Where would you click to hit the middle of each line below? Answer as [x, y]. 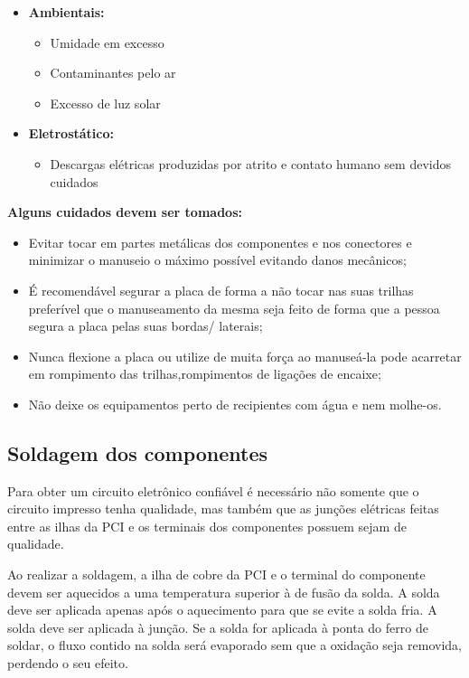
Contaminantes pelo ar [113, 73]
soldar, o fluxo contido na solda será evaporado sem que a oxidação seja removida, [234, 645]
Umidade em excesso [107, 42]
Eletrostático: [71, 133]
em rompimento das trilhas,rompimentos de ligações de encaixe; [205, 374]
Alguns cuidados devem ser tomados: [125, 212]
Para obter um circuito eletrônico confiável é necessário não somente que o [213, 490]
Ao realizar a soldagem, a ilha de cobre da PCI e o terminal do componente [216, 574]
